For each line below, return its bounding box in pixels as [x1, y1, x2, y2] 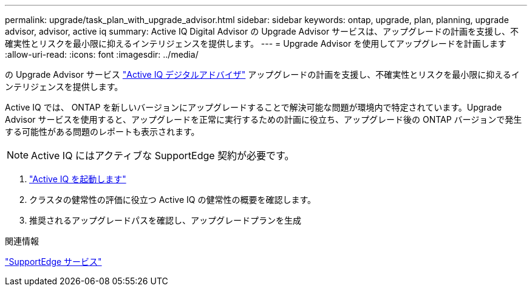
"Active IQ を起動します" [29, 174, 126, 184]
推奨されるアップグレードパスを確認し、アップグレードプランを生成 [29, 215, 301, 225]
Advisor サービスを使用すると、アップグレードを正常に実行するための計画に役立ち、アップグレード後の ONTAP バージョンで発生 [5, 114, 522, 125]
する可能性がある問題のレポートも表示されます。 [5, 126, 200, 137]
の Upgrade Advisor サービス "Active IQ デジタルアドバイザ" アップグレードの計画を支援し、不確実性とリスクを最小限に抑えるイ [5, 69, 520, 80]
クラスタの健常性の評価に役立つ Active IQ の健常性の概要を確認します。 [29, 194, 316, 205]
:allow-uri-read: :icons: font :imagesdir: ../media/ [5, 49, 199, 60]
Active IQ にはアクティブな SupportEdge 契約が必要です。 [31, 149, 295, 162]
